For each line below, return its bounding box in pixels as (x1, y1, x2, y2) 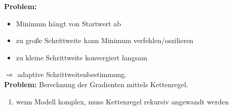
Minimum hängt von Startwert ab (16, 18, 121, 28)
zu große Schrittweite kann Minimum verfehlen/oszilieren (16, 35, 193, 46)
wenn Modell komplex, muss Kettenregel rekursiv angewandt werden (16, 96, 229, 106)
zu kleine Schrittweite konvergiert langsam (16, 52, 147, 62)
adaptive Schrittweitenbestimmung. (17, 69, 127, 80)
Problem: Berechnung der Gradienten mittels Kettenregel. (4, 79, 188, 89)
